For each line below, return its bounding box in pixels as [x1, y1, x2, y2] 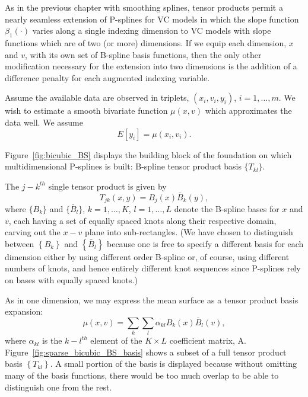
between [5, 237, 34, 249]
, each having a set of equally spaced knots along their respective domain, [8, 214, 277, 226]
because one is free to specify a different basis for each [106, 237, 304, 249]
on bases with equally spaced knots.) [5, 273, 138, 286]
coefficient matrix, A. [169, 334, 246, 347]
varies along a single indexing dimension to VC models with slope [32, 24, 271, 37]
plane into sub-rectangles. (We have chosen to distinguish [85, 226, 293, 238]
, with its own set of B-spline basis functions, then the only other [25, 48, 262, 60]
